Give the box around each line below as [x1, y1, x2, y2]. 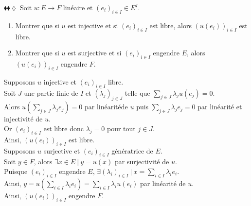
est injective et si [68, 20, 118, 30]
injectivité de [4, 114, 43, 124]
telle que [125, 87, 150, 98]
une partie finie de [24, 87, 78, 98]
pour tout [107, 123, 136, 133]
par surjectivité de [114, 156, 169, 167]
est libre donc [43, 123, 84, 133]
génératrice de [111, 145, 153, 155]
